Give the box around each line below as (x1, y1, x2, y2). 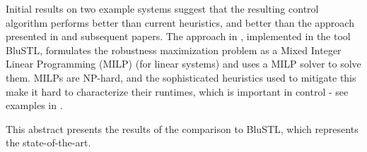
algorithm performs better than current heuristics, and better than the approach (6, 15, 354, 30)
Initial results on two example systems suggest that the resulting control (6, 1, 319, 15)
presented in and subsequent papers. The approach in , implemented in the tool (6, 29, 351, 44)
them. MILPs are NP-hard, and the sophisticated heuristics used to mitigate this (6, 70, 356, 84)
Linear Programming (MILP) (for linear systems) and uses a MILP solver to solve (6, 56, 361, 71)
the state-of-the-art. (6, 135, 91, 150)
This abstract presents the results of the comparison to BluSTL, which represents (6, 121, 359, 136)
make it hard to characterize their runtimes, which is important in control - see (6, 84, 349, 99)
